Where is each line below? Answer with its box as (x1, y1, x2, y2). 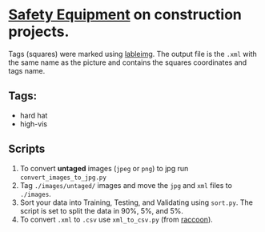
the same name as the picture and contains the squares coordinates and (8, 58, 247, 67)
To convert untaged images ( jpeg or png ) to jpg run (19, 163, 189, 173)
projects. (8, 22, 70, 41)
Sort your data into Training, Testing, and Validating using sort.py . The (19, 198, 254, 207)
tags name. (8, 66, 46, 75)
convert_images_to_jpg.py (19, 174, 106, 182)
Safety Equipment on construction (8, 6, 243, 24)
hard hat (19, 110, 48, 120)
